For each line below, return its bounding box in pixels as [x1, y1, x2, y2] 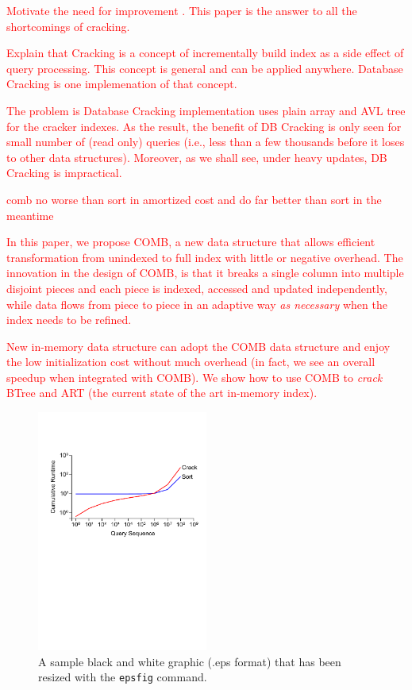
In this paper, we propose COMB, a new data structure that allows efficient [6, 233, 375, 250]
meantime [6, 206, 54, 223]
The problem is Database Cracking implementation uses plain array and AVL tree [6, 102, 406, 118]
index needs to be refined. [6, 311, 132, 328]
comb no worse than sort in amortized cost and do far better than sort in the [6, 191, 382, 207]
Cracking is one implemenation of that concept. [6, 75, 237, 92]
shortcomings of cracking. [6, 17, 130, 34]
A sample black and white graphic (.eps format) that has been [38, 653, 341, 669]
